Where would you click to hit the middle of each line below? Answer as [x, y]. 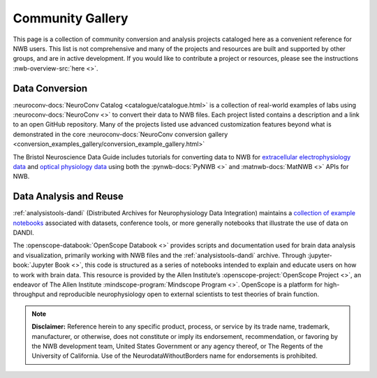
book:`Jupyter [33, 265]
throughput [29, 294]
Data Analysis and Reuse [68, 197]
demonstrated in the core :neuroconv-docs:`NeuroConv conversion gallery [120, 134]
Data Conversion [50, 88]
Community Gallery [71, 18]
